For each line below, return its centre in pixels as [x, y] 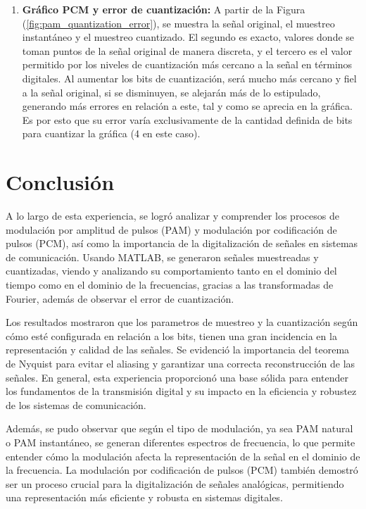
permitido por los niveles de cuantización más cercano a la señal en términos [187, 64]
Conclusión [60, 182]
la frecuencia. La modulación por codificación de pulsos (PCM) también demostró [182, 470]
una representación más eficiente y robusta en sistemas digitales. [144, 497]
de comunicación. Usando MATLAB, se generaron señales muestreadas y [162, 257]
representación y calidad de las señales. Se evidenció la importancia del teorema [178, 350]
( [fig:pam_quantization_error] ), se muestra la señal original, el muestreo [178, 23]
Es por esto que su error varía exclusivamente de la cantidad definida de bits [187, 119]
